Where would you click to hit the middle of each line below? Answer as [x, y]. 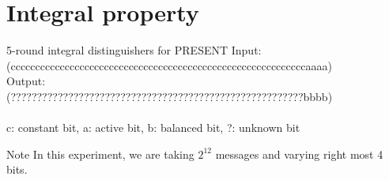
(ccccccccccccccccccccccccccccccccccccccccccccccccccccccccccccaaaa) [169, 65]
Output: [26, 81]
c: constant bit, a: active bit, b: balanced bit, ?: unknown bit [153, 127]
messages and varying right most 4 [299, 154]
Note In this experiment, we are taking [100, 154]
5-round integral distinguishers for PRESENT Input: [134, 50]
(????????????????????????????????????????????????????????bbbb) [170, 96]
